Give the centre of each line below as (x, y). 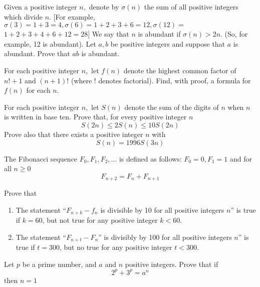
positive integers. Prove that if (172, 264)
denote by (104, 7)
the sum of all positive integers (191, 7)
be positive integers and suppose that (168, 43)
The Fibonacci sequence (41, 158)
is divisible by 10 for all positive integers (162, 209)
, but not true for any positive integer (100, 220)
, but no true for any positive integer (116, 247)
